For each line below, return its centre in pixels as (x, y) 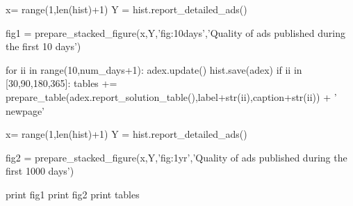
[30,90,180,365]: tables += (61, 83)
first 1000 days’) (40, 171)
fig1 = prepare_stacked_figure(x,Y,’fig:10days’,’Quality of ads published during (176, 32)
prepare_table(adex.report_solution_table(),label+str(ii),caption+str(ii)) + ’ (171, 96)
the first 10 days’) (43, 46)
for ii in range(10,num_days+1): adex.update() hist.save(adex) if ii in (154, 69)
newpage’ (25, 110)
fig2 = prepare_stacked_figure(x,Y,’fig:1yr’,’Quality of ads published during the (176, 157)
